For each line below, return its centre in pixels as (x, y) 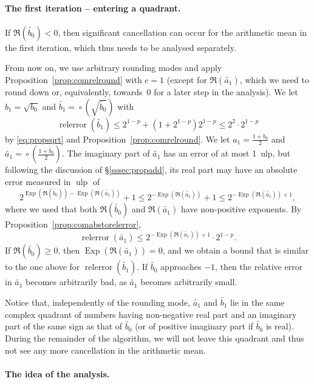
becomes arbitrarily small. (189, 282)
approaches (181, 267)
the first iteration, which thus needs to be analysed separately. (121, 47)
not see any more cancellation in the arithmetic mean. (105, 350)
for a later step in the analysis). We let (226, 91)
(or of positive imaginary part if (194, 326)
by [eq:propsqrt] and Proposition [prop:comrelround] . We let (118, 139)
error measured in (38, 181)
